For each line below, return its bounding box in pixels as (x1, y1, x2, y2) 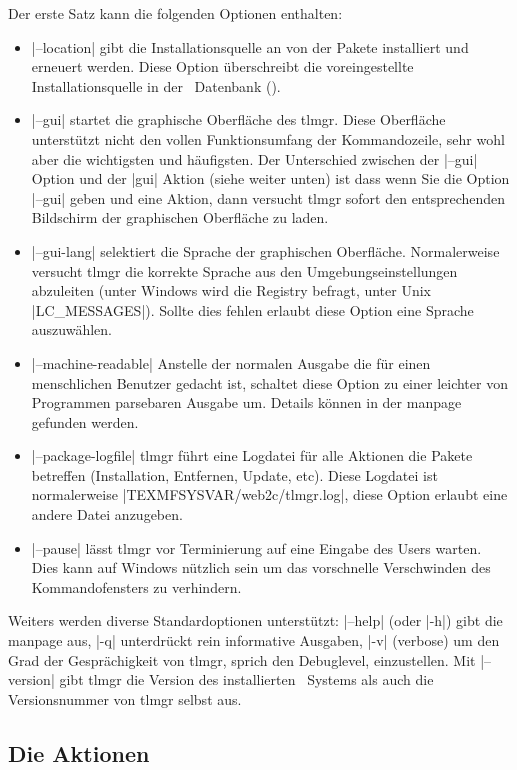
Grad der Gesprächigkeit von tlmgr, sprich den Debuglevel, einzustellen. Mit (8, 649, 476, 670)
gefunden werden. (31, 411, 139, 432)
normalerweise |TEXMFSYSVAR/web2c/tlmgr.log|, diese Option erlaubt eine (31, 484, 508, 505)
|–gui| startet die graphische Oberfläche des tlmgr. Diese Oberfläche (31, 109, 446, 130)
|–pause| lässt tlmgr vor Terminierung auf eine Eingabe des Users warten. (31, 537, 482, 558)
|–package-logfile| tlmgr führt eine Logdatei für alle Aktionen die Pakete (31, 445, 473, 466)
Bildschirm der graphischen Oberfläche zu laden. (31, 207, 329, 228)
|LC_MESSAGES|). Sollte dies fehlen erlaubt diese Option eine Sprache (31, 299, 474, 320)
